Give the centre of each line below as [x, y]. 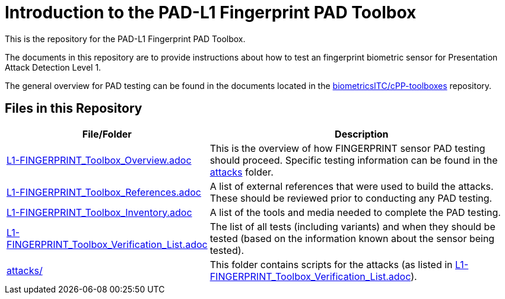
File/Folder [107, 134]
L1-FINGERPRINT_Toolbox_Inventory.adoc [99, 212]
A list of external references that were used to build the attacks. [352, 186]
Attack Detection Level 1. [53, 67]
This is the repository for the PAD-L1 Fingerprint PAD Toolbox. [125, 39]
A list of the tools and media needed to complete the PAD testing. [355, 212]
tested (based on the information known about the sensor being [352, 238]
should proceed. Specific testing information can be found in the [354, 160]
